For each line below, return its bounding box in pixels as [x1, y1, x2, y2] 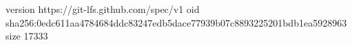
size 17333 [6, 29, 48, 43]
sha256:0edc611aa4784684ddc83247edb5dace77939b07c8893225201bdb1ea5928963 [6, 15, 347, 29]
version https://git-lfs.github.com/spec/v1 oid [6, 2, 200, 16]
